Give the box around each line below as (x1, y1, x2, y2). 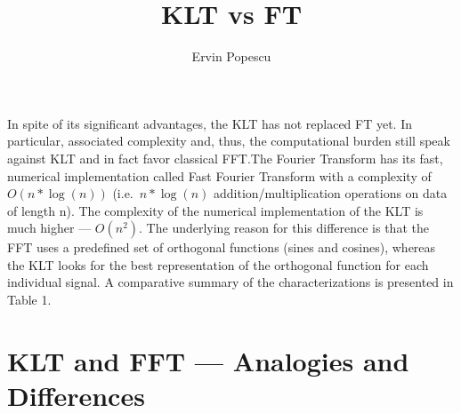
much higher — (7, 218, 92, 237)
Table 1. (7, 290, 52, 309)
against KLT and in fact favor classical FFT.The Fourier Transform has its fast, (7, 148, 443, 167)
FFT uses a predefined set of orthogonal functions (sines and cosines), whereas (7, 238, 436, 257)
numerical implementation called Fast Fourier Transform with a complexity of (7, 166, 432, 185)
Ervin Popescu (191, 47, 271, 66)
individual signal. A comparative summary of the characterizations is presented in (7, 273, 454, 291)
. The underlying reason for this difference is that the (139, 218, 429, 237)
